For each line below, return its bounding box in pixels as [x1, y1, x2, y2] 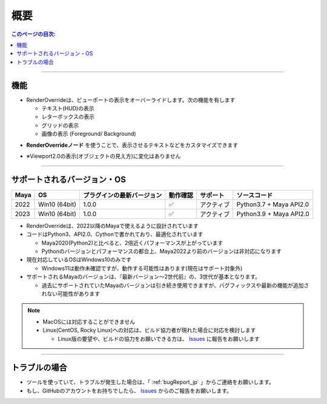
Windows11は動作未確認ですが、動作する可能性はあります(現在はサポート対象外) [41, 264, 243, 272]
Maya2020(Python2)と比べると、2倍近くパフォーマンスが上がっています [41, 239, 223, 246]
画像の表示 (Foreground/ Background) [41, 130, 136, 138]
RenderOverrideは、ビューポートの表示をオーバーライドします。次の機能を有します [26, 96, 236, 103]
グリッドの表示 [41, 121, 79, 129]
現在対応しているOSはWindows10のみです [26, 256, 131, 263]
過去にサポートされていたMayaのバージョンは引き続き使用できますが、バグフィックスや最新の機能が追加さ [41, 281, 309, 289]
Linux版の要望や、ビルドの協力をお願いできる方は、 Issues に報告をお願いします [58, 335, 260, 342]
